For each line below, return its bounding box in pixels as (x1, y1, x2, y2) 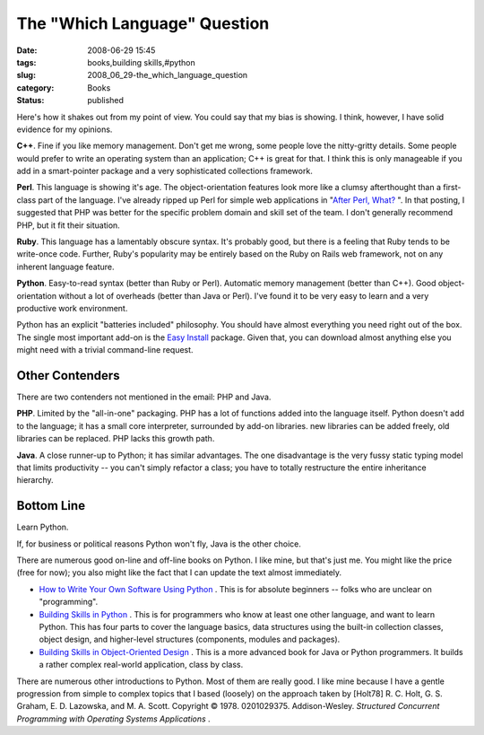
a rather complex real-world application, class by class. (39, 660, 244, 670)
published (87, 95, 125, 106)
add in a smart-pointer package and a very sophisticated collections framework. (16, 166, 313, 177)
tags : (16, 57, 37, 67)
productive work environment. (16, 302, 128, 313)
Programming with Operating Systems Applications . (16, 713, 211, 724)
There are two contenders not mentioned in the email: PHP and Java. (16, 391, 272, 403)
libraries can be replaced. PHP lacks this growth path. (16, 433, 215, 444)
